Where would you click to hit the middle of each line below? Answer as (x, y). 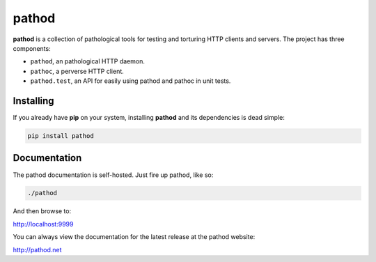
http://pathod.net (37, 249)
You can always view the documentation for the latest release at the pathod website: (134, 237)
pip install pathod (61, 136)
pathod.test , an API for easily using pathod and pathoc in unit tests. (131, 81)
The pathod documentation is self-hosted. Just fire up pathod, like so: (113, 175)
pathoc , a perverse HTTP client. (77, 71)
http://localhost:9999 (43, 224)
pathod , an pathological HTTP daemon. (88, 61)
